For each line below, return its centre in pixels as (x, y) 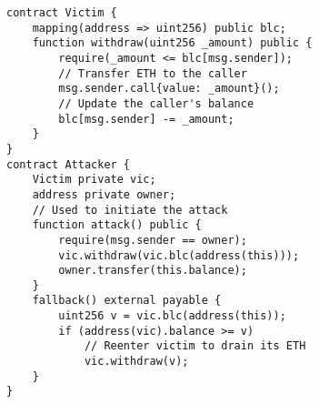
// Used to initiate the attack (130, 210)
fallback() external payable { (127, 301)
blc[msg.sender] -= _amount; (146, 119)
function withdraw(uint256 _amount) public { (172, 43)
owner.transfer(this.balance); (153, 271)
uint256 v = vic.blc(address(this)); (172, 316)
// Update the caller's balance (156, 103)
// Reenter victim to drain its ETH (195, 346)
